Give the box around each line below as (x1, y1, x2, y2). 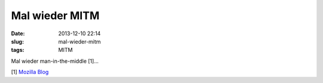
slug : (11, 38, 24, 45)
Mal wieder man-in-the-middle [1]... (11, 57, 99, 64)
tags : (11, 47, 25, 54)
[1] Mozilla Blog (11, 69, 49, 76)
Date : (11, 30, 25, 37)
